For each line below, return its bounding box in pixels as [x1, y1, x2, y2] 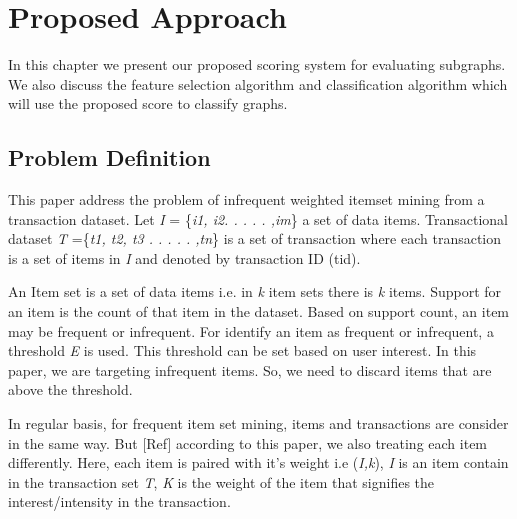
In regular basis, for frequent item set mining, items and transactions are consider [8, 413, 509, 434]
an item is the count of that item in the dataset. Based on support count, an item [8, 301, 510, 322]
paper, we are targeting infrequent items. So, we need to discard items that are [8, 359, 492, 380]
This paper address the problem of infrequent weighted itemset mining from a [8, 189, 485, 210]
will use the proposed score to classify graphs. [8, 93, 288, 114]
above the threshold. [8, 379, 133, 400]
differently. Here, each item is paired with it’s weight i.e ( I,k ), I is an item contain [8, 452, 509, 473]
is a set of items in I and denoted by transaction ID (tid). [8, 247, 361, 268]
